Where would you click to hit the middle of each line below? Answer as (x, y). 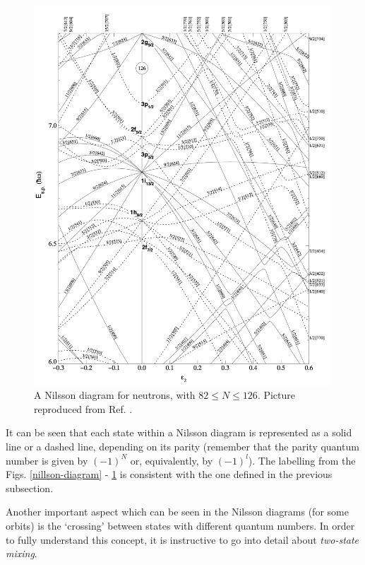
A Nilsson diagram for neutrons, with (115, 395)
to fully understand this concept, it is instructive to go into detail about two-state (182, 539)
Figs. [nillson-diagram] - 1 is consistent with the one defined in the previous (169, 474)
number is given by (47, 460)
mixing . (22, 553)
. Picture (276, 395)
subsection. (30, 488)
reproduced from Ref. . (83, 408)
